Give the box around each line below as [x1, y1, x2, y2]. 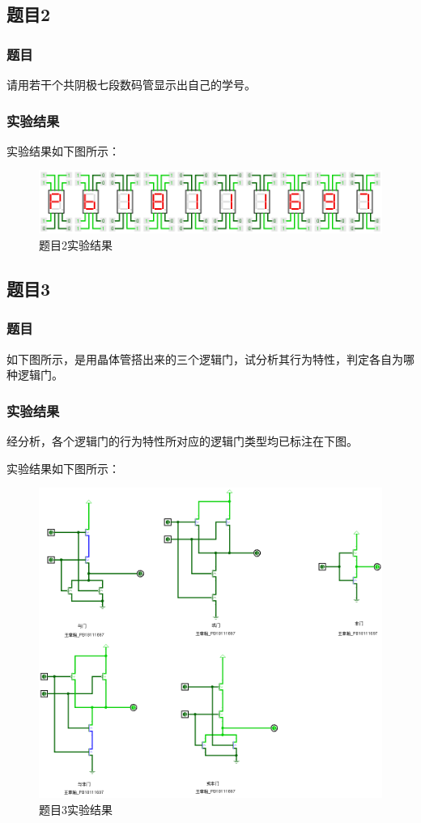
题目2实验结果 [39, 237, 113, 254]
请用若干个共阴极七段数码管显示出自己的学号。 [6, 76, 256, 92]
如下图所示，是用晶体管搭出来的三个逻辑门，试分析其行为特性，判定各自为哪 [6, 350, 415, 367]
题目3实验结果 [39, 801, 113, 818]
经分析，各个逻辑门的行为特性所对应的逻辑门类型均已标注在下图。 [6, 433, 358, 450]
